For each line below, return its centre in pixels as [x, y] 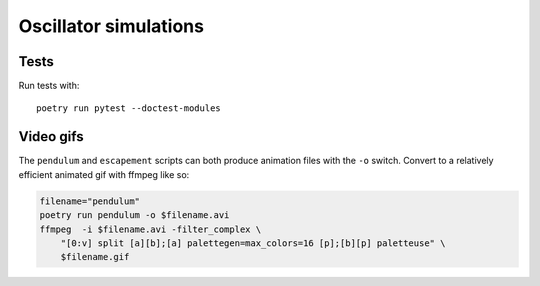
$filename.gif [95, 257]
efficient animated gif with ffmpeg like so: [104, 174]
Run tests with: [49, 86]
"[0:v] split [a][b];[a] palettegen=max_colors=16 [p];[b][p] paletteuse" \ [253, 243]
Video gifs [51, 136]
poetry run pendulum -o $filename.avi [134, 215]
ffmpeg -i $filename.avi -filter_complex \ [150, 229]
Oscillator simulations [111, 26]
